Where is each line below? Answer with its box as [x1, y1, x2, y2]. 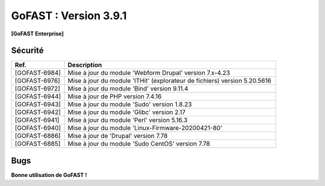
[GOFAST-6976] [14, 77, 60, 85]
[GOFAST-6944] [14, 92, 61, 101]
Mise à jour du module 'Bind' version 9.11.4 [67, 85, 189, 93]
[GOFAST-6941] [14, 116, 60, 124]
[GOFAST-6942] [14, 108, 61, 116]
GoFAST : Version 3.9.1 [11, 9, 127, 22]
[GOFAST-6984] [14, 69, 61, 77]
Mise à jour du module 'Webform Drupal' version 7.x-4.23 [67, 69, 231, 77]
